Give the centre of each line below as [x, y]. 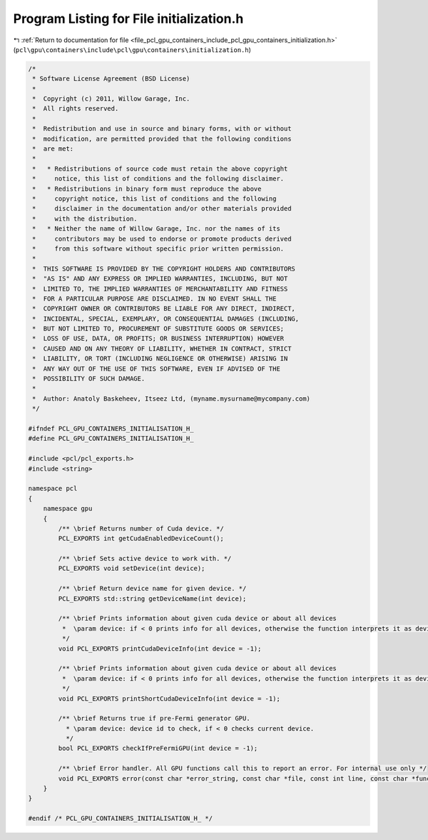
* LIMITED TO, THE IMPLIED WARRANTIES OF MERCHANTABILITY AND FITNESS [160, 289]
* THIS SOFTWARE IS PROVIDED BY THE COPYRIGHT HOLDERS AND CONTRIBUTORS [164, 269]
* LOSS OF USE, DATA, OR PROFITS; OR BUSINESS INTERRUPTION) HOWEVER [158, 339]
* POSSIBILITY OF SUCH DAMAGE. [89, 379]
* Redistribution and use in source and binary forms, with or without [162, 129]
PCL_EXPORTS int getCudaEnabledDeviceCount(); [141, 539]
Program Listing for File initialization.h [128, 19]
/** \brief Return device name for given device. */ [152, 589]
